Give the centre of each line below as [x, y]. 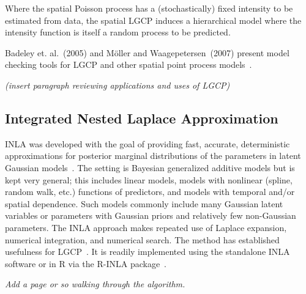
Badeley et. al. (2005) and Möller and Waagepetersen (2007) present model [147, 52]
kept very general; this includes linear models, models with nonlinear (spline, [149, 179]
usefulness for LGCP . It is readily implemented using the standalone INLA [147, 252]
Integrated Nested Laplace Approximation [142, 118]
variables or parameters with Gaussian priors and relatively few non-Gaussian [151, 215]
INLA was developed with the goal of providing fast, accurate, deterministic [147, 143]
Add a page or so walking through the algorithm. [95, 284]
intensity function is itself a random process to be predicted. [118, 32]
